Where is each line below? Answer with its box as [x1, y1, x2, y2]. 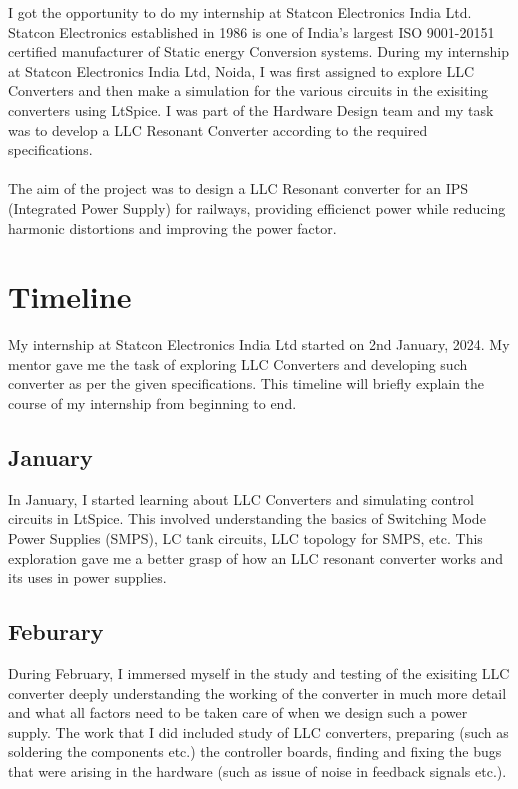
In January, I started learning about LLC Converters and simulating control [8, 488, 474, 509]
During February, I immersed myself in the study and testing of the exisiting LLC [8, 663, 510, 683]
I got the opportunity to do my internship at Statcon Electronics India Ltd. [8, 2, 472, 22]
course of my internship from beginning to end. [8, 393, 297, 414]
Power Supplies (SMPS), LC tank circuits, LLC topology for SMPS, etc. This [8, 528, 483, 549]
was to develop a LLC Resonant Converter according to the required [8, 119, 428, 140]
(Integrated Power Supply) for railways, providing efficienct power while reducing [8, 197, 506, 218]
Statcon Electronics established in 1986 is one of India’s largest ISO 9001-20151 [8, 21, 495, 42]
